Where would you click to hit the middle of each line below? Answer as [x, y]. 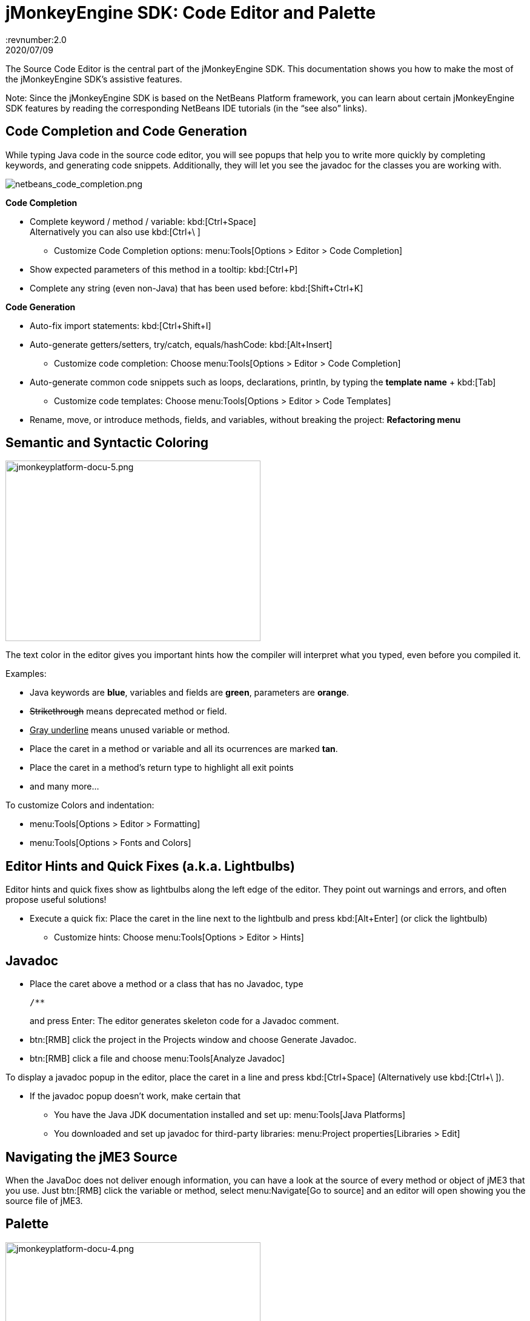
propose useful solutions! [56, 900]
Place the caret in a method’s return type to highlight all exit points [162, 768]
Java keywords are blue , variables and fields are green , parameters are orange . [190, 693]
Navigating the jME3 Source [91, 1157]
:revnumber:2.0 [36, 39]
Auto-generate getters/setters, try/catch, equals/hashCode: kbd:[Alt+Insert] [181, 344]
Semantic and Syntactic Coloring [107, 443]
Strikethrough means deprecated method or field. [128, 711]
